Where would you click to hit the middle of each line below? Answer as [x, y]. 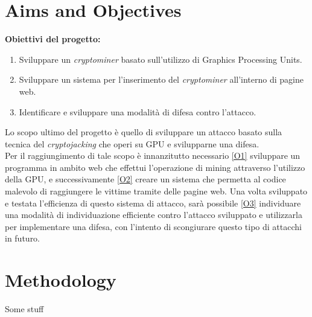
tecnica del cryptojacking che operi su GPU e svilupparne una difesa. [132, 143]
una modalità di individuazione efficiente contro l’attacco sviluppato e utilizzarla [154, 215]
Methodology [61, 280]
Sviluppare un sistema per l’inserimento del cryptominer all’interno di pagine [161, 79]
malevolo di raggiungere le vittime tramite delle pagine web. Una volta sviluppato [156, 191]
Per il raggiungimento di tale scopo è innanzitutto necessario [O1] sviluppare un [153, 155]
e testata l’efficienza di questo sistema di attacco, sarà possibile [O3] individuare [153, 203]
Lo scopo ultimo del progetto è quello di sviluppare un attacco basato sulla [144, 132]
